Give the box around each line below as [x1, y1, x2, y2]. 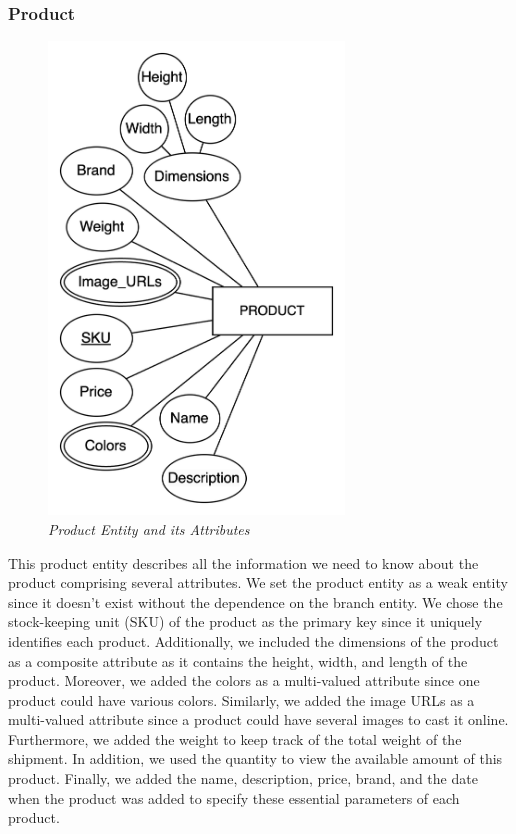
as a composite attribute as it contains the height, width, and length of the [8, 650, 468, 671]
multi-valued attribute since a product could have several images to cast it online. [8, 709, 509, 730]
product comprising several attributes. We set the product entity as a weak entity [8, 572, 508, 593]
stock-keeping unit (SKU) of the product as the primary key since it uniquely [8, 611, 483, 632]
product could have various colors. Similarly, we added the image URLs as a [8, 689, 475, 710]
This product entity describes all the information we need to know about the [8, 552, 479, 573]
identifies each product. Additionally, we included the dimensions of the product [8, 630, 499, 651]
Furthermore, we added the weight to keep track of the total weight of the [8, 728, 462, 749]
